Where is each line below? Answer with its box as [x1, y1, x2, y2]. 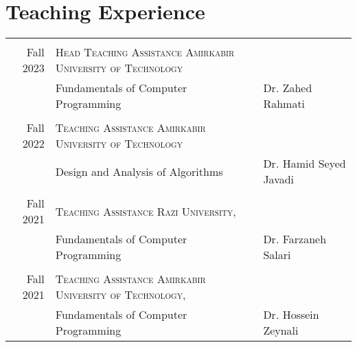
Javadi [263, 171, 295, 188]
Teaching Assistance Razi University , [55, 203, 236, 219]
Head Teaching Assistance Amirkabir [55, 44, 235, 60]
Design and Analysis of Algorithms [55, 163, 223, 179]
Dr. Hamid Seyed [263, 155, 346, 172]
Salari [263, 247, 291, 263]
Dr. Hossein [263, 306, 319, 323]
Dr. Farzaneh [263, 231, 327, 247]
